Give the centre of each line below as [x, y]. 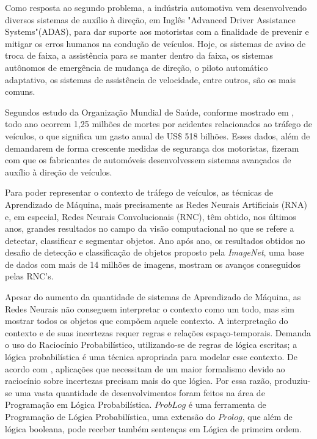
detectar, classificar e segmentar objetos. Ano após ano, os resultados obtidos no [155, 240]
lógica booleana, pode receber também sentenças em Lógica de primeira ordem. [153, 428]
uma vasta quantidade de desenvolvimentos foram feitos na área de [140, 392]
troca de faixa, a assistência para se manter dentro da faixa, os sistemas [139, 55]
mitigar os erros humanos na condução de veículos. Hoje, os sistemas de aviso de [155, 43]
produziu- [293, 381]
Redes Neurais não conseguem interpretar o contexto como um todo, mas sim [150, 308]
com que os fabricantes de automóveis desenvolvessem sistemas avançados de [148, 160]
